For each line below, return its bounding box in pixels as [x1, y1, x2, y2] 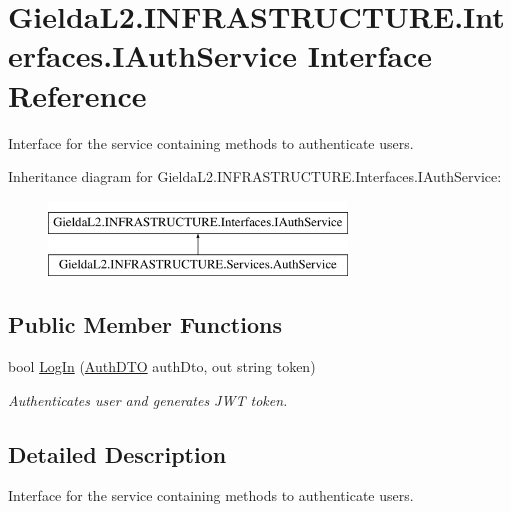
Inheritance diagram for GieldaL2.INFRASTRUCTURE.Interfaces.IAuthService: [8, 166, 502, 187]
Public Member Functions [8, 309, 282, 340]
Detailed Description [8, 438, 227, 469]
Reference [8, 74, 147, 115]
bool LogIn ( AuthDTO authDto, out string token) [8, 356, 316, 377]
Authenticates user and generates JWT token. [8, 389, 288, 410]
